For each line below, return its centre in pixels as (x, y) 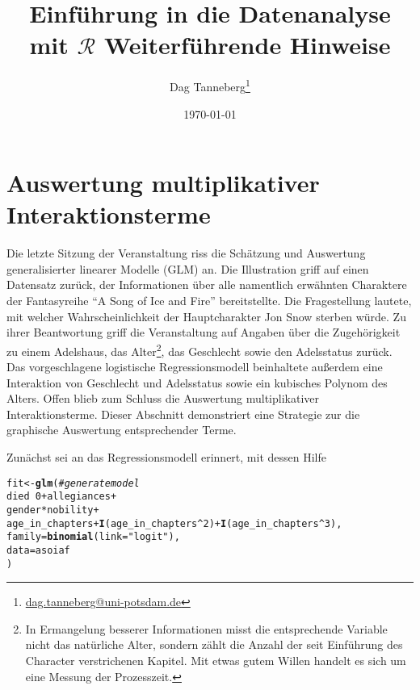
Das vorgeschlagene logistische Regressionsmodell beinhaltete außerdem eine (195, 367)
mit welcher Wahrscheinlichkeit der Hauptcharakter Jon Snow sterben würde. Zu (206, 316)
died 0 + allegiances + (62, 497)
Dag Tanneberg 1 (210, 85)
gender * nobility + (53, 510)
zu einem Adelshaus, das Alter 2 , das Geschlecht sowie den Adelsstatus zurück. (199, 349)
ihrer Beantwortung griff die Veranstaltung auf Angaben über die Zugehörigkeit (204, 332)
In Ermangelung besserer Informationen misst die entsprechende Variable (206, 628)
